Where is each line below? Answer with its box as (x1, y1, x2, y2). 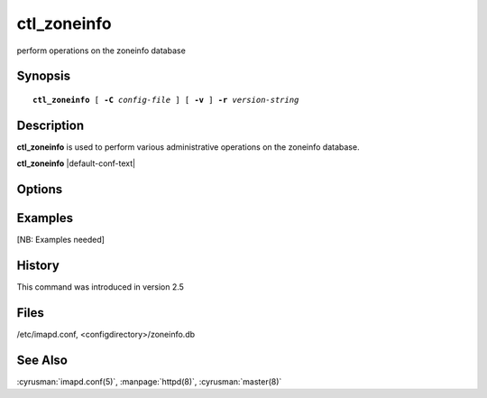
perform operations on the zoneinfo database (16, 45, 187, 56)
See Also (16, 352, 68, 367)
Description (16, 117, 85, 133)
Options (16, 181, 63, 198)
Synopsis (16, 69, 71, 84)
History (16, 257, 60, 273)
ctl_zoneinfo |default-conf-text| (16, 158, 135, 169)
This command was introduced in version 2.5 (16, 282, 185, 292)
